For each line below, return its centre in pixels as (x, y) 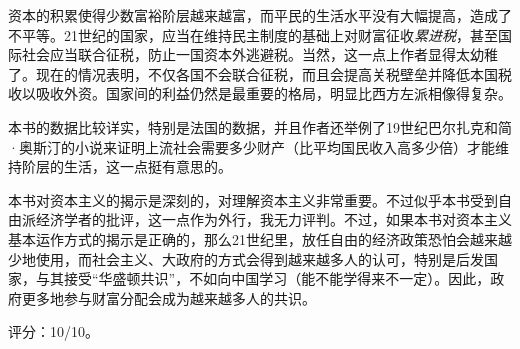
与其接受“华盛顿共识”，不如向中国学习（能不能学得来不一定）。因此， (263, 278)
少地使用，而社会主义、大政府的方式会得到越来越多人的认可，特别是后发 (246, 258)
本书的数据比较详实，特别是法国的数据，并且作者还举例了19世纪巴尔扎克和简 (260, 126)
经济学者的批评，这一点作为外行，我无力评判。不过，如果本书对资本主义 (273, 219)
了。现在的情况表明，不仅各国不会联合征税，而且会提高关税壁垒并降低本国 (253, 73)
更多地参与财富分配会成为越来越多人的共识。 (168, 297)
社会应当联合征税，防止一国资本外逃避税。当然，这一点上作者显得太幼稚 (259, 54)
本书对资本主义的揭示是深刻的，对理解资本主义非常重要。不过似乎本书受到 (253, 199)
